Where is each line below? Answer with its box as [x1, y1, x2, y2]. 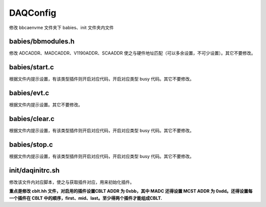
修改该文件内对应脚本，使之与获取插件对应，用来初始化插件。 [9, 179, 134, 185]
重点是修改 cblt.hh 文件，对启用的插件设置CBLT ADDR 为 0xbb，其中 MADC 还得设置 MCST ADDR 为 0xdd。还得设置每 [9, 188, 253, 194]
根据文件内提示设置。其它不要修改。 [9, 102, 83, 108]
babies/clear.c [9, 115, 55, 123]
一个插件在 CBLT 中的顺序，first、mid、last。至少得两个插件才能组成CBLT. [9, 195, 163, 201]
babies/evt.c [9, 89, 49, 97]
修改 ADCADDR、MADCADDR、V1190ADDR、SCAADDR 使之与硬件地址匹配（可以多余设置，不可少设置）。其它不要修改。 [9, 50, 256, 56]
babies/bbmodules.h [9, 37, 75, 46]
